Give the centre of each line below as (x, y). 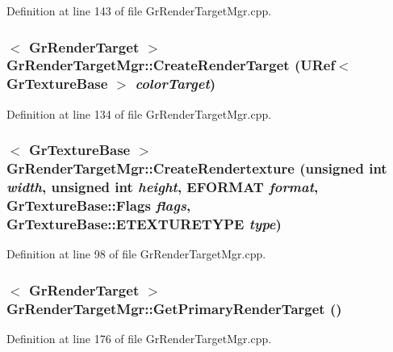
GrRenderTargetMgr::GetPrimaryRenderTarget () (174, 308)
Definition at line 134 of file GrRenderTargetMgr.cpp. (139, 113)
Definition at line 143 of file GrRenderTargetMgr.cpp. (139, 10)
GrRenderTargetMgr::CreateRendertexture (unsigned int (197, 168)
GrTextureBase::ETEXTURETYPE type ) (144, 223)
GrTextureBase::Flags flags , (99, 205)
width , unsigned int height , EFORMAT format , (163, 187)
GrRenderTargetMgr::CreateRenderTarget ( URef (171, 65)
